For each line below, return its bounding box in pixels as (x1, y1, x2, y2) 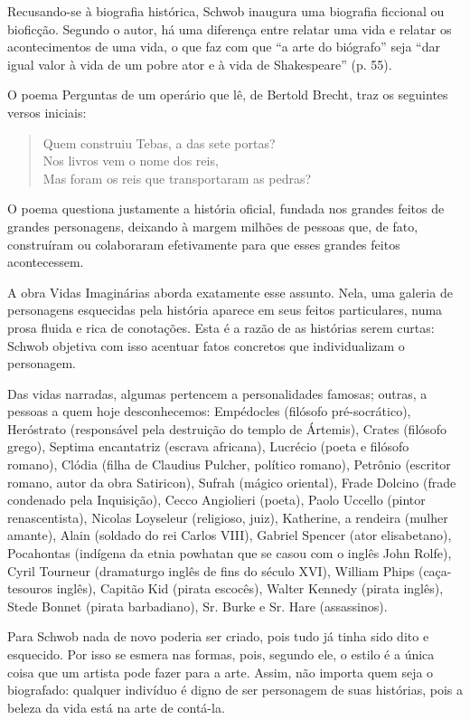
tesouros (7, 579, 52, 598)
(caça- (418, 561, 452, 580)
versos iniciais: (7, 102, 87, 121)
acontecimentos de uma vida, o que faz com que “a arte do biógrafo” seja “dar (7, 37, 440, 56)
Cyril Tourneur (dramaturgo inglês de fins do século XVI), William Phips (7, 561, 415, 580)
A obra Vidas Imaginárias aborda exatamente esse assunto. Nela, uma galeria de (7, 282, 453, 301)
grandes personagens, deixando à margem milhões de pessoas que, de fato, (7, 216, 418, 235)
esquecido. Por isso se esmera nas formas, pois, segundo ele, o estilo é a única (7, 645, 435, 663)
